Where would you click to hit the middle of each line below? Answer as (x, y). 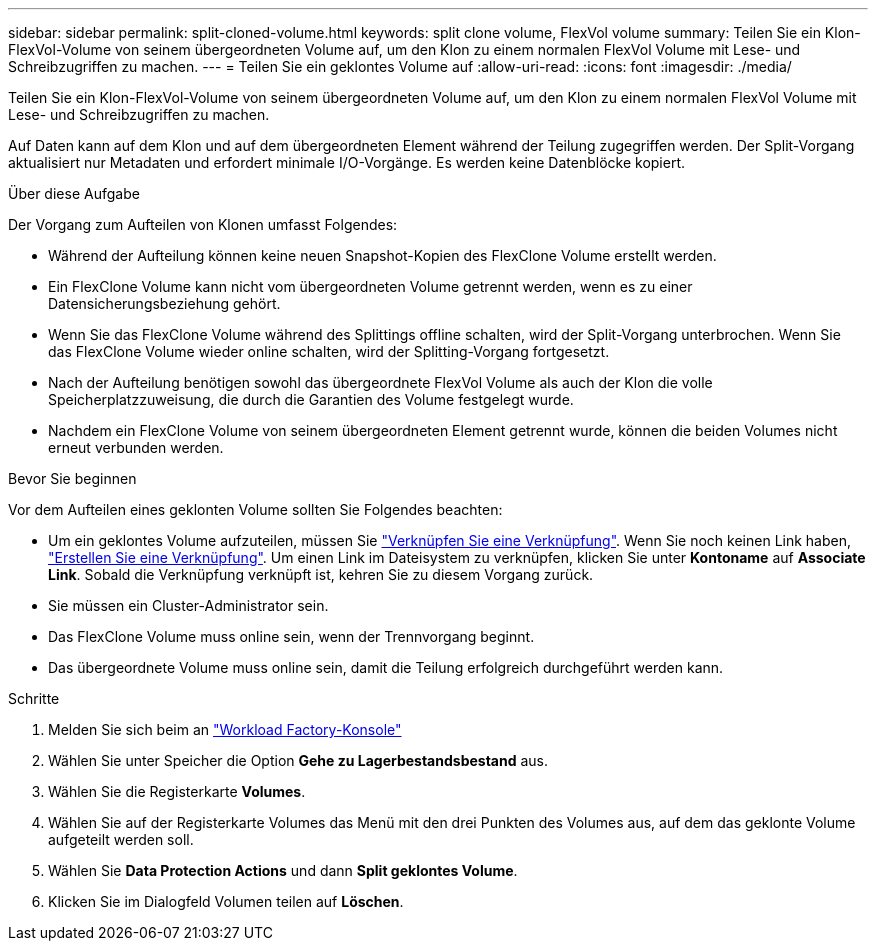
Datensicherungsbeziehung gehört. (164, 303)
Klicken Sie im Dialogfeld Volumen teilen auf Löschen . (226, 901)
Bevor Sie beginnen (72, 478)
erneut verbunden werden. (136, 447)
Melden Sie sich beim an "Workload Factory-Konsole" (225, 729)
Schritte (34, 698)
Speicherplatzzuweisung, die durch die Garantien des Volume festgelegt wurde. (311, 399)
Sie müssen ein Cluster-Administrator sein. (188, 605)
